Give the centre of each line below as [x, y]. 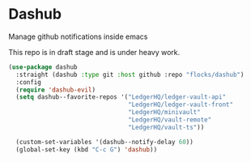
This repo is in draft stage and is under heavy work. [94, 52]
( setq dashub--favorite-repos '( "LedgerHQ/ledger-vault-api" [121, 97]
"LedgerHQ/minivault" [164, 113]
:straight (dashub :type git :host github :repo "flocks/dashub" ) [130, 75]
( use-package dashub [43, 67]
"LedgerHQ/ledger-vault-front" [181, 105]
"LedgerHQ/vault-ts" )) [166, 127]
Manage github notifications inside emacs [78, 36]
